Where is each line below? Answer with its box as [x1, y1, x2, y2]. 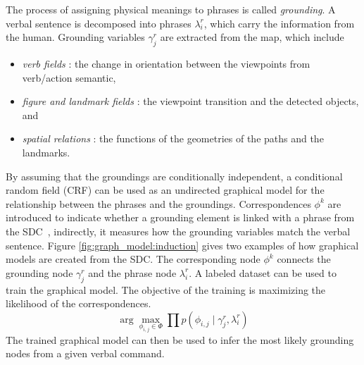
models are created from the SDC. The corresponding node [6, 252, 261, 266]
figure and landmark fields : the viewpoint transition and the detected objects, [22, 94, 359, 109]
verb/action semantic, [22, 70, 116, 85]
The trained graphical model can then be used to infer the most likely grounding [6, 332, 354, 347]
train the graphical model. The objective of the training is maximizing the [6, 282, 326, 297]
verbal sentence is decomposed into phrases [6, 16, 192, 30]
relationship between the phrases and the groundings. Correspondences [6, 196, 311, 211]
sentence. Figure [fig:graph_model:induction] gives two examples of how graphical [6, 237, 359, 252]
